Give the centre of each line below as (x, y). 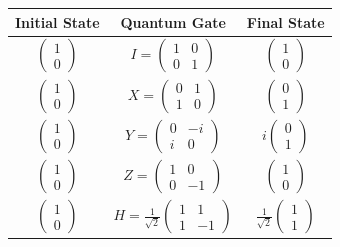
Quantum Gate (173, 21)
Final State (285, 21)
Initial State (57, 21)
